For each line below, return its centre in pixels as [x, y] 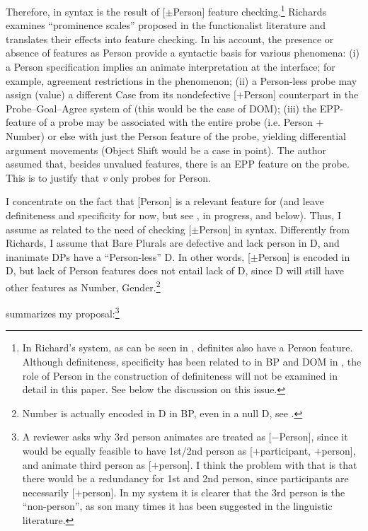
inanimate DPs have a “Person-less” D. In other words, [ [128, 256]
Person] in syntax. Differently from [274, 229]
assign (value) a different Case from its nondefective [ [121, 94]
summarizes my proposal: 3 [63, 312]
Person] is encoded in [304, 256]
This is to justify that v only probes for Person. [108, 177]
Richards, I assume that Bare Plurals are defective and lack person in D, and [173, 243]
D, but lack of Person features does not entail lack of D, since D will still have [175, 270]
